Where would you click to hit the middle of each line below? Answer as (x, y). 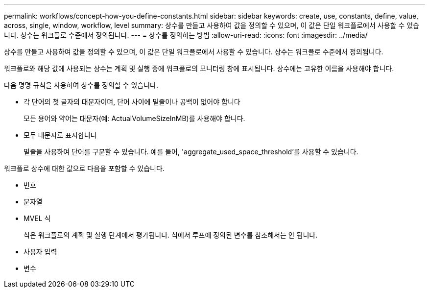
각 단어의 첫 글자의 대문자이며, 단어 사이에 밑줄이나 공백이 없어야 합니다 (132, 102)
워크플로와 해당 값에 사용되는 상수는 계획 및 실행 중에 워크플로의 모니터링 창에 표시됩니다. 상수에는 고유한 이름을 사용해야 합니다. (199, 68)
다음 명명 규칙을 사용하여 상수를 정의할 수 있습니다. (81, 85)
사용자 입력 (40, 252)
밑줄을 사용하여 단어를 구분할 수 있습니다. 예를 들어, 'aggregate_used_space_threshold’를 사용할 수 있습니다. (191, 152)
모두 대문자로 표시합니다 (60, 135)
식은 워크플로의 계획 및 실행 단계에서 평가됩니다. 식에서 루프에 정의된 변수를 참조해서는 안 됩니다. (171, 235)
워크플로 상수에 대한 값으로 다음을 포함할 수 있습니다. (84, 168)
